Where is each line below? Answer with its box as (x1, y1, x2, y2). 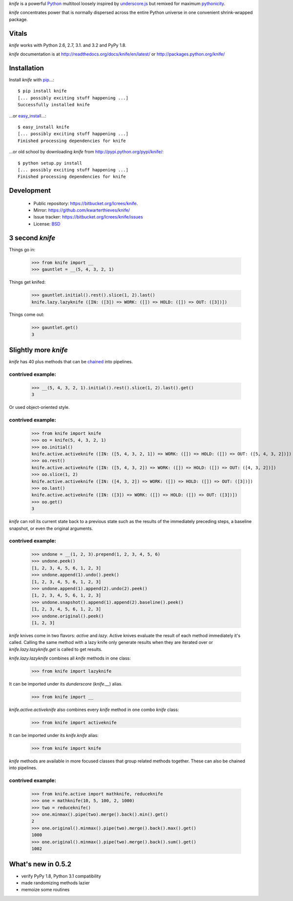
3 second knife (9, 234, 56, 242)
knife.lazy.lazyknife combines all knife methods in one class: (9, 655, 131, 661)
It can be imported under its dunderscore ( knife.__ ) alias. (9, 681, 123, 687)
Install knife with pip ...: (9, 76, 55, 83)
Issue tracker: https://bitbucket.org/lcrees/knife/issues (33, 214, 144, 220)
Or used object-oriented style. (9, 404, 70, 410)
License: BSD (33, 221, 61, 227)
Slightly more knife (9, 346, 68, 355)
